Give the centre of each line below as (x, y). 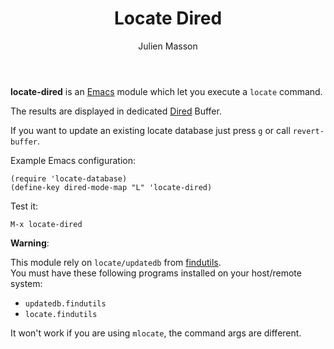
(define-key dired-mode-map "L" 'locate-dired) (111, 187)
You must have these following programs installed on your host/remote (156, 273)
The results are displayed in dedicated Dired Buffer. (116, 111)
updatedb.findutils (65, 303)
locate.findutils (61, 314)
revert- (308, 131)
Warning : (30, 243)
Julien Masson (168, 46)
